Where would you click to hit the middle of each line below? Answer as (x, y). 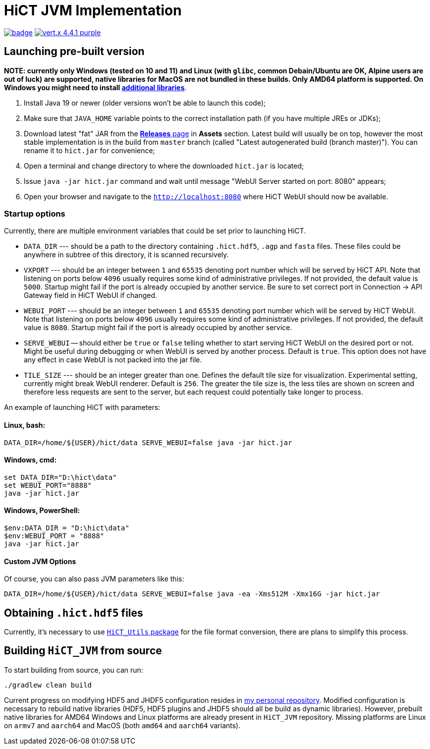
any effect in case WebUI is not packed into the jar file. (113, 360)
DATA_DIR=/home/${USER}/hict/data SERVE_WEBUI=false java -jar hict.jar (148, 442)
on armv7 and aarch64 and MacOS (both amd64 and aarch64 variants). (122, 725)
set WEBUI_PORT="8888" (48, 485)
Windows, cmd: (30, 460)
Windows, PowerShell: (42, 511)
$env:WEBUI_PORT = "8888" (54, 536)
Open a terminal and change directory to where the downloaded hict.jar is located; (164, 166)
